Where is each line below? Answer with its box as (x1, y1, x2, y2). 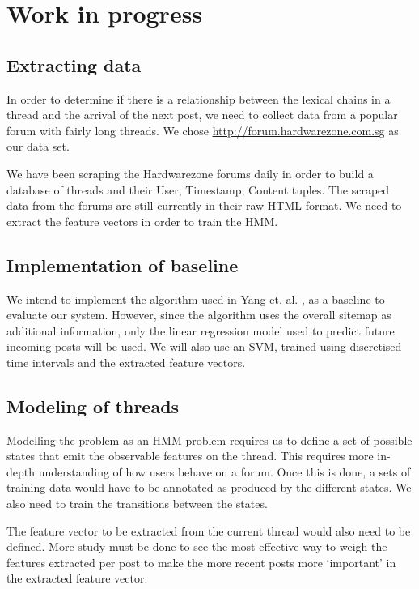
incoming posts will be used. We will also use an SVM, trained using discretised (6, 338, 402, 355)
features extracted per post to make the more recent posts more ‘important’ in (6, 553, 396, 570)
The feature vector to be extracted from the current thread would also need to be (6, 522, 411, 539)
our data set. (6, 138, 70, 155)
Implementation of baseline (6, 252, 239, 277)
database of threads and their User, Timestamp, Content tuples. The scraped (6, 181, 390, 198)
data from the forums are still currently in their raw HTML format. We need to (6, 197, 402, 214)
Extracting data (6, 52, 142, 77)
